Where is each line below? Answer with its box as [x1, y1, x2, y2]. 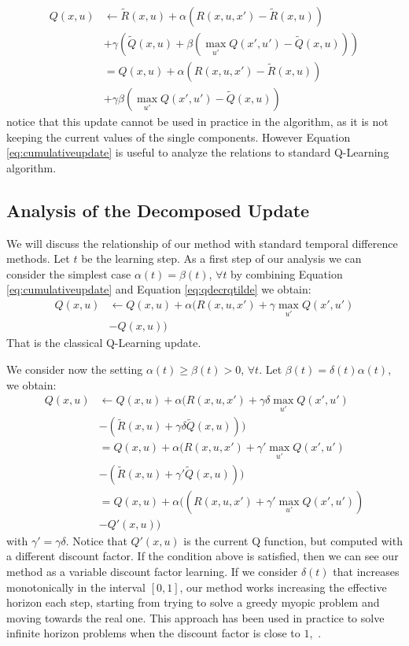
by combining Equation [230, 265, 343, 282]
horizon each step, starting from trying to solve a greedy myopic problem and [6, 594, 380, 611]
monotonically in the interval [6, 578, 146, 595]
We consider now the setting [6, 360, 143, 377]
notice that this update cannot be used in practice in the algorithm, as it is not [6, 113, 389, 130]
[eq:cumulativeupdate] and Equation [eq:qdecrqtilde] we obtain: [6, 281, 311, 297]
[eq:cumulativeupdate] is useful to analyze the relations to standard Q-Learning [6, 144, 389, 161]
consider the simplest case [6, 265, 131, 282]
